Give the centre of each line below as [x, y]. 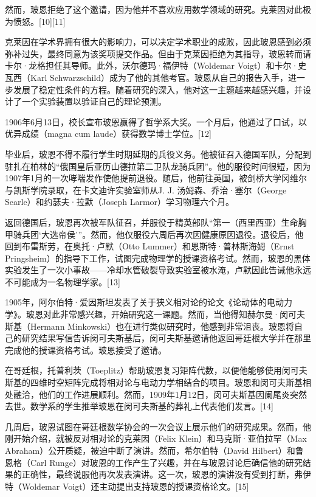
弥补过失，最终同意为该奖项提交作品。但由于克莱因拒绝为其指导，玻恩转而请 [158, 53]
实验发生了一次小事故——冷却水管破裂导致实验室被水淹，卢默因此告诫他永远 [158, 270]
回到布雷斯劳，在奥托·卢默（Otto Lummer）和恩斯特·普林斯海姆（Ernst [150, 246]
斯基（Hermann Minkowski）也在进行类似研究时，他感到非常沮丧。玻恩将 [150, 326]
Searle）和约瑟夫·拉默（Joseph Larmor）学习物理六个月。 [120, 202]
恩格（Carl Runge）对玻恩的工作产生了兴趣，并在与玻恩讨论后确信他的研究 [154, 462]
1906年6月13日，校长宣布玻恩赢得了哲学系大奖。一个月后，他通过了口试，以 [156, 121]
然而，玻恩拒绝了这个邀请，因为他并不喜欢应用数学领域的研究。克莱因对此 [154, 9]
